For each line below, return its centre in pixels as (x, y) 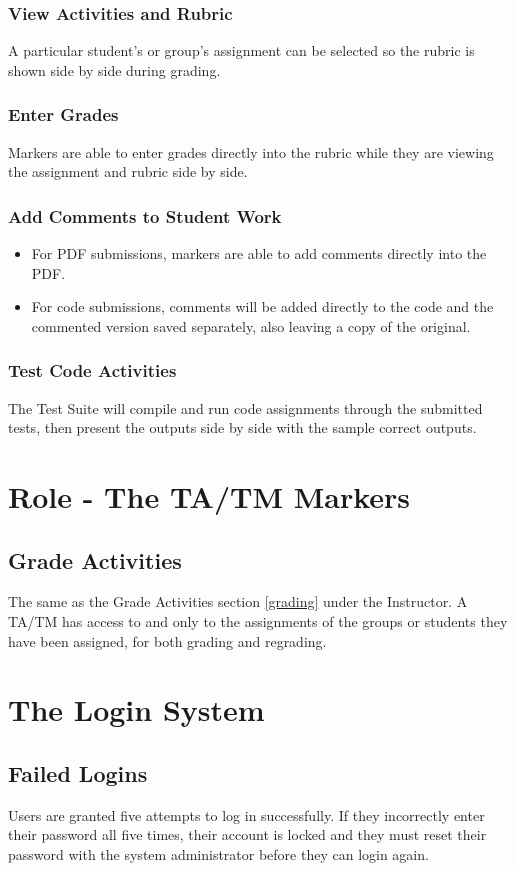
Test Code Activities (92, 370)
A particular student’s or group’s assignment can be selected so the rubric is (241, 50)
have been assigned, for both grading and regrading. (167, 640)
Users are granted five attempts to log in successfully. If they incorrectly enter (246, 814)
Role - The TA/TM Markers (209, 496)
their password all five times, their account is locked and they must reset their (247, 834)
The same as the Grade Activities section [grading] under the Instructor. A (238, 601)
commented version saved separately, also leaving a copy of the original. (251, 325)
